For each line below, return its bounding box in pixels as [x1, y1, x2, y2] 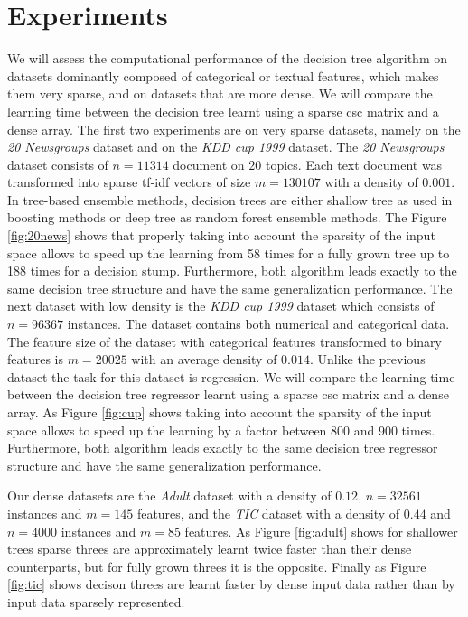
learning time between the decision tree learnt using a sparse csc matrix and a [7, 101, 439, 120]
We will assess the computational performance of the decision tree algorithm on [7, 49, 448, 68]
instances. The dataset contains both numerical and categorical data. [67, 314, 450, 333]
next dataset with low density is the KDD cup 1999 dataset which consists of [7, 296, 435, 315]
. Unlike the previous [309, 350, 426, 369]
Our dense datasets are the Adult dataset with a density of [7, 486, 332, 505]
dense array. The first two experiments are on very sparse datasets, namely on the [7, 119, 461, 138]
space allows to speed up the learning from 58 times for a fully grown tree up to [7, 243, 450, 262]
